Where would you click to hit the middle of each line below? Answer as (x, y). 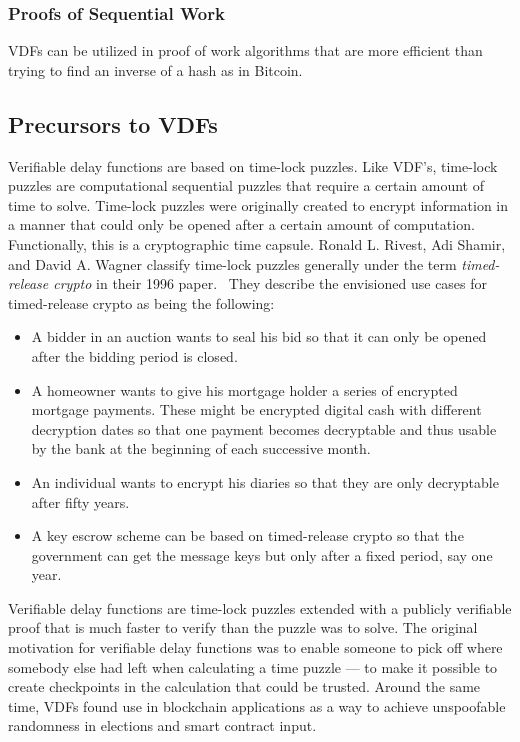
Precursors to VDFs (113, 123)
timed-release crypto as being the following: (141, 302)
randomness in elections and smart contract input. (162, 725)
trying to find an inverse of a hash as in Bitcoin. (155, 69)
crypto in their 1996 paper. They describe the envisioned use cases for (270, 283)
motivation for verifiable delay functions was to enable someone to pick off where (255, 647)
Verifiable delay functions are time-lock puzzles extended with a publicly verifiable (260, 607)
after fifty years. (80, 501)
